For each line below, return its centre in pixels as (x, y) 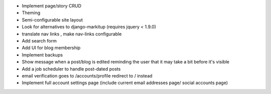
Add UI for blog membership (51, 48)
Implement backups (42, 54)
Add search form (39, 40)
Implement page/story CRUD (52, 6)
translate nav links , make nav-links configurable (72, 34)
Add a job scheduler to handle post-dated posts (71, 69)
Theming (31, 13)
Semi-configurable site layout (52, 19)
